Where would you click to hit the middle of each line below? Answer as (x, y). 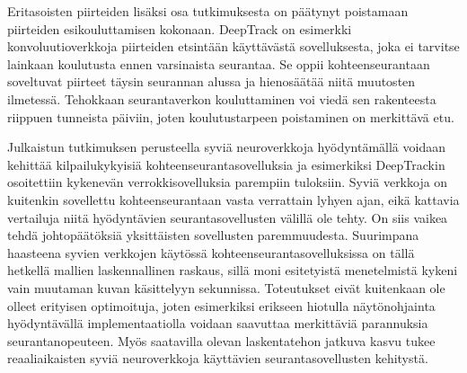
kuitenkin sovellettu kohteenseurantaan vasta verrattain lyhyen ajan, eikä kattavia (233, 199)
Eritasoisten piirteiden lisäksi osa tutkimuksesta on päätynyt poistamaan (208, 11)
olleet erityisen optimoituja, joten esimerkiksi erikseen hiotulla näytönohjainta (221, 305)
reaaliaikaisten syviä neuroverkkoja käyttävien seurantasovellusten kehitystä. (218, 358)
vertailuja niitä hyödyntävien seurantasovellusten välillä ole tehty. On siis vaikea (228, 217)
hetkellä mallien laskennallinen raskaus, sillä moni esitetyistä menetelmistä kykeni (233, 270)
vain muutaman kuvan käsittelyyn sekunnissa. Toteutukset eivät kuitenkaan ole (226, 287)
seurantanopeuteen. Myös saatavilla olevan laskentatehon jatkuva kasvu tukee (221, 340)
